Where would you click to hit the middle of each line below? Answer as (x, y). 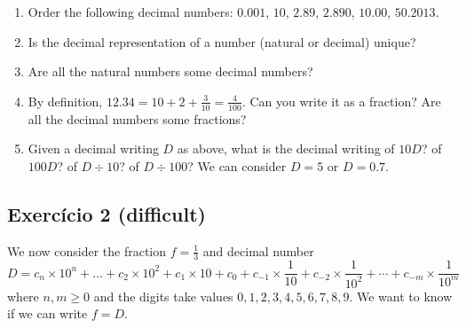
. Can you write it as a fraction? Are (341, 101)
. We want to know (401, 296)
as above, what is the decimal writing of (286, 148)
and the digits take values (163, 296)
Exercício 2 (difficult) (107, 213)
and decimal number (258, 250)
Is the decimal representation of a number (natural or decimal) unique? (222, 41)
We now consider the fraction (87, 250)
